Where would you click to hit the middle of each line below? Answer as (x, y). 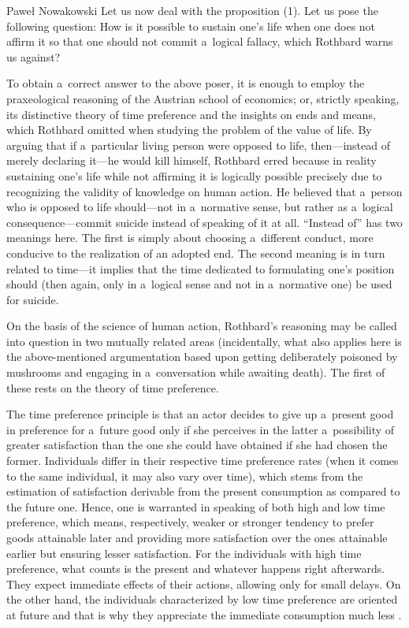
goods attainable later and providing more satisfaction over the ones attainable (197, 537)
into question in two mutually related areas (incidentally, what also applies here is (204, 341)
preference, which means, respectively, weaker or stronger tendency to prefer (190, 522)
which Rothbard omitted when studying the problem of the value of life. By (189, 130)
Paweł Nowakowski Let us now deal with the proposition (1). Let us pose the (192, 10)
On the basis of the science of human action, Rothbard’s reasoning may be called (202, 326)
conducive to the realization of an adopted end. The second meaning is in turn (196, 253)
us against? (33, 56)
